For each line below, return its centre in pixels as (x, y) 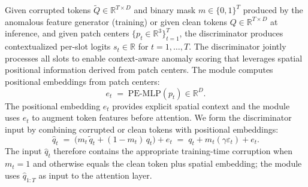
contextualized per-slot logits (58, 46)
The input (23, 151)
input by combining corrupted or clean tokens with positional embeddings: (142, 129)
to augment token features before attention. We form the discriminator (162, 117)
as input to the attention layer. (95, 175)
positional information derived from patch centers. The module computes (139, 70)
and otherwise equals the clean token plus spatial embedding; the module (167, 163)
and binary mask (165, 10)
